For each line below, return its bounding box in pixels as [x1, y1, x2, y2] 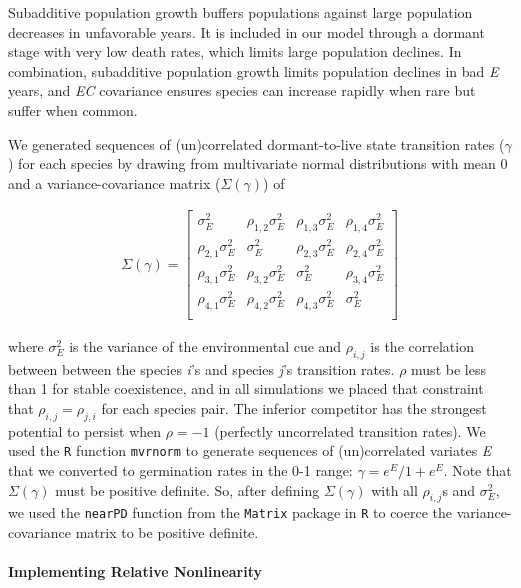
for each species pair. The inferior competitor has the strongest [101, 398, 487, 419]
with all [371, 479, 418, 500]
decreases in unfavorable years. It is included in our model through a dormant [8, 21, 485, 42]
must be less [411, 358, 486, 379]
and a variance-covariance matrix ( [8, 172, 221, 193]
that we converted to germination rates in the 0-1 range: [8, 460, 353, 481]
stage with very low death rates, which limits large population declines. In [8, 41, 462, 62]
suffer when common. [8, 99, 138, 120]
